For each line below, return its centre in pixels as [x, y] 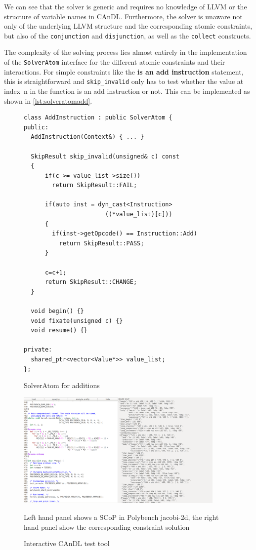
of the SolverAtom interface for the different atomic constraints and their [115, 62]
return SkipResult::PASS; [102, 243]
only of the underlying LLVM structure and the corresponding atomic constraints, [128, 26]
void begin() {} [57, 311]
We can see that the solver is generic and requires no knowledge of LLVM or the [126, 6]
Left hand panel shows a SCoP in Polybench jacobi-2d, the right [121, 517]
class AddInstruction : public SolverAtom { [98, 118]
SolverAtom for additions [62, 385]
